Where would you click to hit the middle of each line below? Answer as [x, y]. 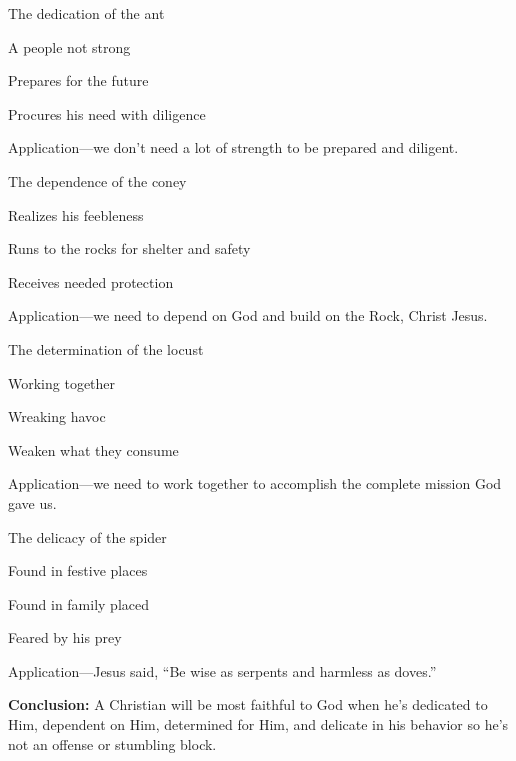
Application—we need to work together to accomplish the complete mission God [255, 483]
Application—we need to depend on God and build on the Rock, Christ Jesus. [248, 315]
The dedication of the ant [86, 13]
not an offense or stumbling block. [112, 743]
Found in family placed [79, 603]
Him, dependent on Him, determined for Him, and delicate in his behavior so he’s [258, 724]
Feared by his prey [65, 637]
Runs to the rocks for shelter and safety [129, 248]
